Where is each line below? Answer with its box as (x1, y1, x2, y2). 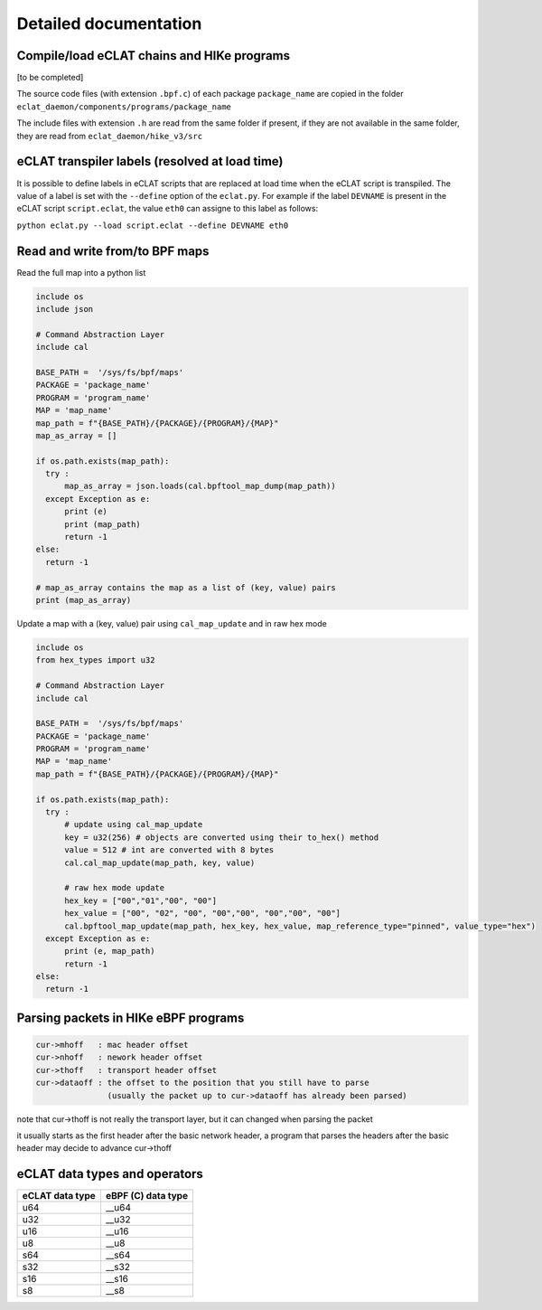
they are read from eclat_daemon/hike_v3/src (16, 130, 203, 141)
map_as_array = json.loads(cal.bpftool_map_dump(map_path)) (64, 481, 336, 492)
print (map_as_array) (35, 595, 132, 605)
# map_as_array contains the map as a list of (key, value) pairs (35, 582, 336, 592)
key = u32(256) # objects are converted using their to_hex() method (64, 832, 379, 843)
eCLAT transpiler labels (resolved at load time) (16, 154, 284, 169)
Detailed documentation (16, 14, 202, 33)
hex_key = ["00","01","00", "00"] (64, 895, 217, 906)
